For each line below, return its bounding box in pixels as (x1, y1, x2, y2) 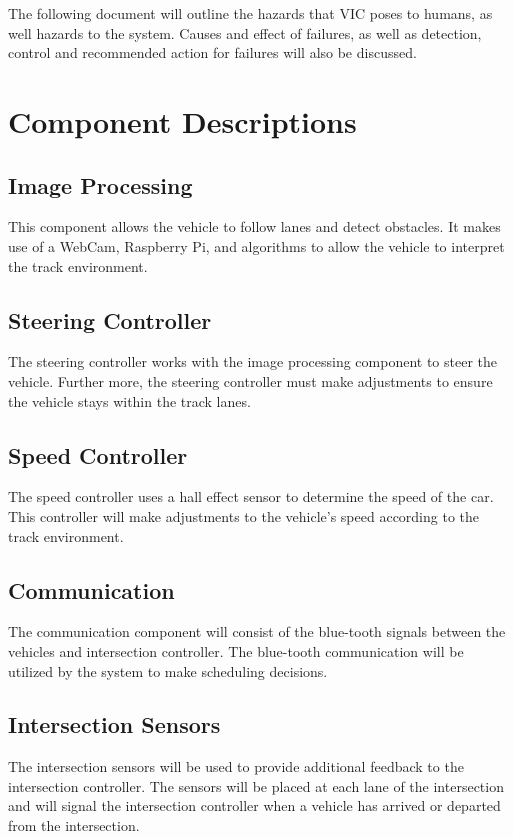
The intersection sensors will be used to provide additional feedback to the (8, 756, 464, 777)
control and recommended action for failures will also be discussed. (8, 42, 417, 63)
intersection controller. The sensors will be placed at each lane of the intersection (8, 775, 504, 796)
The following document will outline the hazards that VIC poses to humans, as (8, 3, 493, 23)
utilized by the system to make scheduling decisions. (8, 660, 328, 681)
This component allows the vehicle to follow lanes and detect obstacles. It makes (8, 216, 501, 237)
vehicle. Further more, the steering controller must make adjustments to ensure (8, 370, 493, 391)
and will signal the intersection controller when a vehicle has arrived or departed (8, 795, 501, 816)
